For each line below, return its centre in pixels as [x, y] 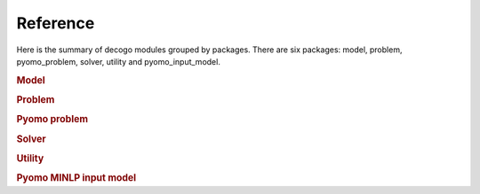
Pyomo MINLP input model [76, 178]
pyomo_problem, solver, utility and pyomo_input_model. [119, 61]
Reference [56, 23]
